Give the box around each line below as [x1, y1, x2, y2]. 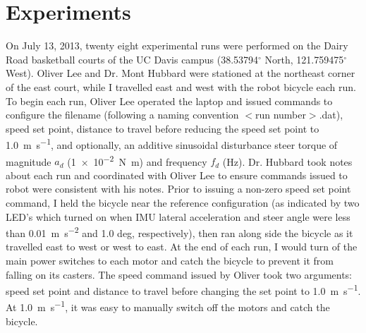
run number [255, 107, 306, 122]
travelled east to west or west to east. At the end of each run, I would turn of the [6, 239, 358, 254]
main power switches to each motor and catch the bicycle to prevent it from [6, 253, 334, 267]
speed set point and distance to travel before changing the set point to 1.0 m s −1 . [6, 281, 361, 298]
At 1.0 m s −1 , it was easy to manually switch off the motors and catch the [6, 298, 330, 315]
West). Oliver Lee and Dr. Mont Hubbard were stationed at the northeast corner [6, 66, 355, 80]
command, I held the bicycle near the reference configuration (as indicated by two [6, 195, 360, 210]
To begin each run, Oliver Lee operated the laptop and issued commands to [6, 93, 333, 108]
